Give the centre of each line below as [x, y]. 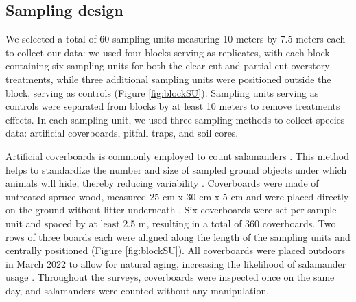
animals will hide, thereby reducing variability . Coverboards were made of [162, 183]
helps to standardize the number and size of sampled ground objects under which [176, 169]
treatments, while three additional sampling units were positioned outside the [168, 79]
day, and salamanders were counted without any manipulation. [138, 290]
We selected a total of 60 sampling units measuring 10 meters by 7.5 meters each [176, 39]
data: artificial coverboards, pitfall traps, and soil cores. [122, 133]
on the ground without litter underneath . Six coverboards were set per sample [171, 210]
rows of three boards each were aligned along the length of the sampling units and [178, 236]
